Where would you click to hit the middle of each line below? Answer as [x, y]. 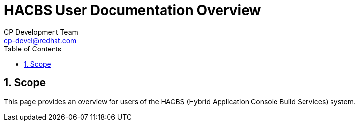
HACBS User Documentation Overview [133, 10]
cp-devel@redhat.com [40, 40]
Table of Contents [33, 49]
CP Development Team [41, 32]
